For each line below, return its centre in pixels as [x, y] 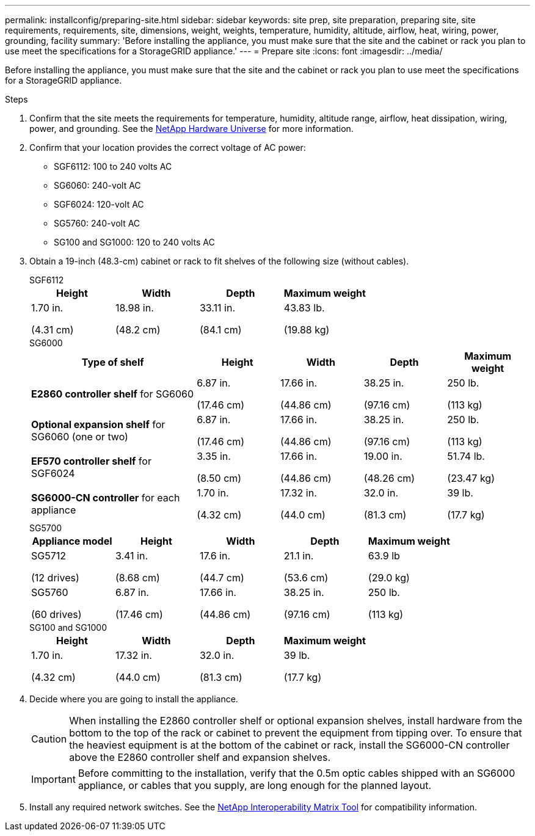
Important [53, 779]
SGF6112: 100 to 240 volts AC [113, 166]
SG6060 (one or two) [80, 437]
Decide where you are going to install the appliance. [134, 699]
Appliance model [72, 541]
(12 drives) [55, 578]
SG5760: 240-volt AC [97, 223]
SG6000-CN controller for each [106, 498]
